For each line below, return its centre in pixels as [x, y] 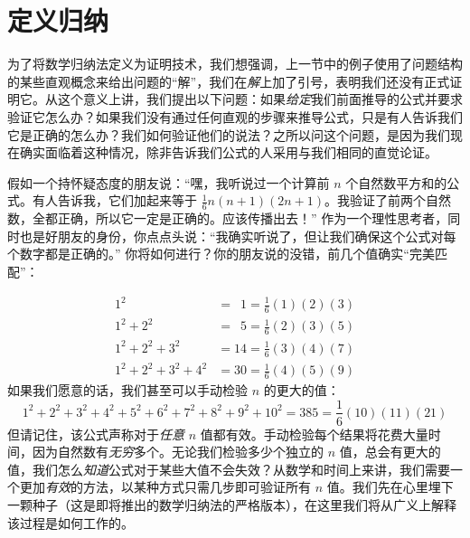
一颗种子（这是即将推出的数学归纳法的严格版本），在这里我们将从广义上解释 [232, 504]
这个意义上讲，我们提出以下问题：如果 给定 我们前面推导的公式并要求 [260, 99]
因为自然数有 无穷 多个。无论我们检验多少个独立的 [178, 452]
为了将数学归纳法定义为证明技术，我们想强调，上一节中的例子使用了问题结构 [235, 64]
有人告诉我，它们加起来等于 [114, 200]
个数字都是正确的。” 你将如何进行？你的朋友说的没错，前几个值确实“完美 [221, 254]
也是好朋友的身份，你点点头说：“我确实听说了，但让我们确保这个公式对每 [238, 236]
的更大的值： [301, 389]
